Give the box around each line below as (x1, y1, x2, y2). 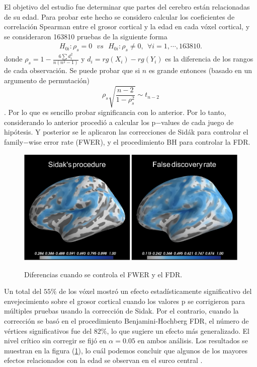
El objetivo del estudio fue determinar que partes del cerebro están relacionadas (4, 2, 250, 12)
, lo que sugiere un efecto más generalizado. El (107, 325, 249, 336)
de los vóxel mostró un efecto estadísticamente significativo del (59, 286, 252, 296)
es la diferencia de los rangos (165, 53, 253, 64)
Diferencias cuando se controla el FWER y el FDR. (24, 269, 183, 279)
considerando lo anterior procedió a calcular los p (4, 116, 156, 127)
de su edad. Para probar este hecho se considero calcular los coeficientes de (4, 11, 235, 22)
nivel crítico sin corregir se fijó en (4, 335, 107, 346)
